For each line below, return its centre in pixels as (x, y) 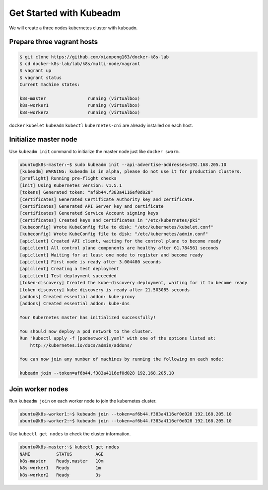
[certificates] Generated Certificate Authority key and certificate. (107, 199)
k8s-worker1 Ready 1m (60, 468)
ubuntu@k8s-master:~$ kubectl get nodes (69, 447)
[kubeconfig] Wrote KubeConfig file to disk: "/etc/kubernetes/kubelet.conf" (116, 227)
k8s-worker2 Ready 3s (60, 475)
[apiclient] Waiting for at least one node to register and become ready (111, 255)
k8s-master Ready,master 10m (62, 461)
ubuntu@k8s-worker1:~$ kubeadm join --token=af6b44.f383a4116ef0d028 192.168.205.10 (126, 414)
